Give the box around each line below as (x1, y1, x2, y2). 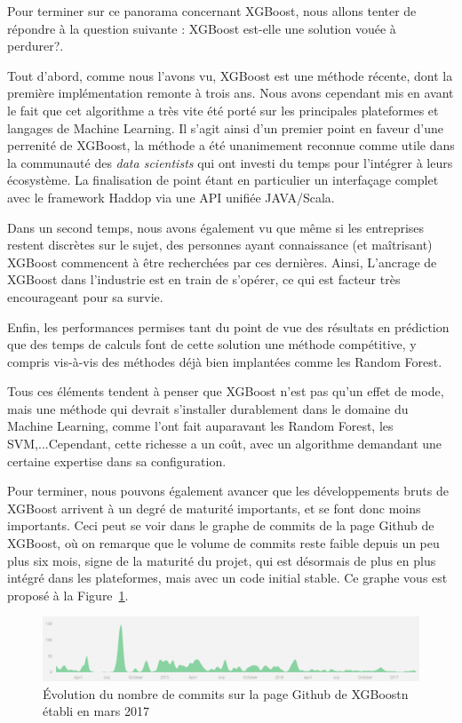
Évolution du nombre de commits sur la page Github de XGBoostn (43, 684, 409, 703)
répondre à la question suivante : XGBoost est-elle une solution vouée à (7, 19, 396, 37)
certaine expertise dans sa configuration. (7, 451, 227, 470)
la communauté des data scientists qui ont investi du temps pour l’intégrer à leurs (7, 153, 453, 171)
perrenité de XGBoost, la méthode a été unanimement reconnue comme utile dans (7, 136, 455, 155)
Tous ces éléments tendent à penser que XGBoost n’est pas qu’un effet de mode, (7, 382, 444, 401)
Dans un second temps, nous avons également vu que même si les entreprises (7, 218, 425, 236)
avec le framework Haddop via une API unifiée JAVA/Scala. (7, 187, 335, 206)
